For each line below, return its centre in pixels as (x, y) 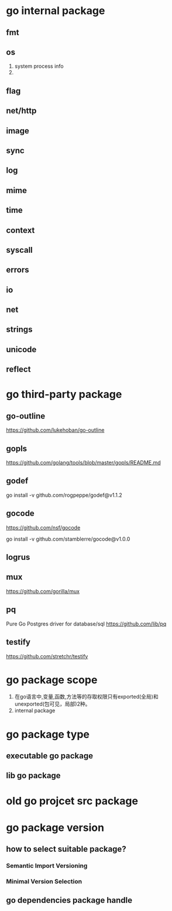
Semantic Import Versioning (47, 866)
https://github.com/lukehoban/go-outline (55, 430)
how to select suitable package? (66, 849)
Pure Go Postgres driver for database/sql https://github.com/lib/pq (86, 624)
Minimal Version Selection (44, 882)
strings (19, 330)
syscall (20, 250)
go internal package (56, 11)
